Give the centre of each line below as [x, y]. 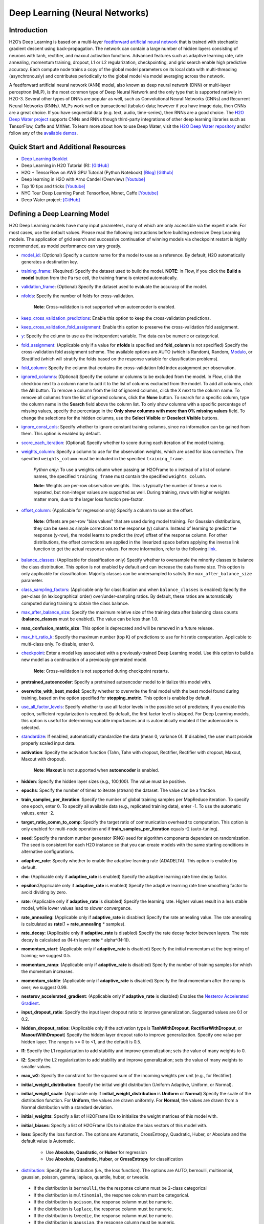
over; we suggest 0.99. [44, 988]
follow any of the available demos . [44, 133]
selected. [31, 728]
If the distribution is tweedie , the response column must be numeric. [103, 1215]
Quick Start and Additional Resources [67, 147]
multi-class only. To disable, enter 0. [58, 644]
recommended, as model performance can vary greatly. [65, 246]
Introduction [28, 30]
